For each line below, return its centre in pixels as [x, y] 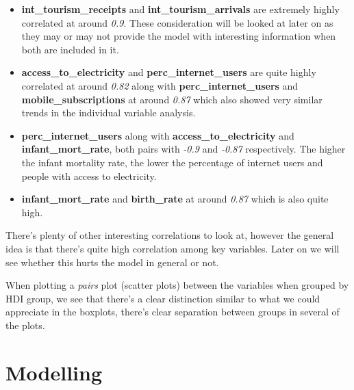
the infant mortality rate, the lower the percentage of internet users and [172, 162]
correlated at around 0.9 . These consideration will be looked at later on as [177, 22]
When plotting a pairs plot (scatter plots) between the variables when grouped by [177, 285]
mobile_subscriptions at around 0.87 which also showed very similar [172, 99]
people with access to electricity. [89, 175]
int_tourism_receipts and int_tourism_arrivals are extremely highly [180, 9]
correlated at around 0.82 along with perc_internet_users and [160, 85]
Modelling [54, 372]
